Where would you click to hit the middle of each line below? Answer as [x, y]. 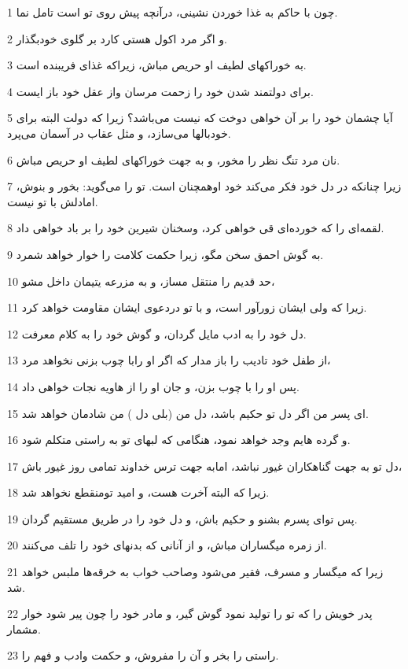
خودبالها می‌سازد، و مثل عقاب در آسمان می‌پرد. [119, 133]
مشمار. [24, 628]
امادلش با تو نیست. [53, 201]
